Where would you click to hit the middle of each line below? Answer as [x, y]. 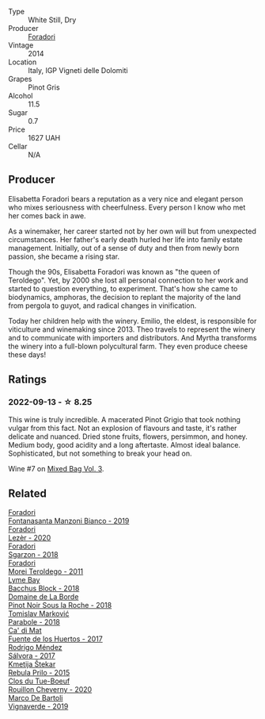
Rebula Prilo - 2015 [39, 673]
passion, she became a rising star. [64, 256]
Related [28, 493]
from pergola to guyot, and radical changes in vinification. [102, 306]
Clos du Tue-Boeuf [39, 681]
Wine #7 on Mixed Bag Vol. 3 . [56, 468]
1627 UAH [44, 138]
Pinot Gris [44, 87]
